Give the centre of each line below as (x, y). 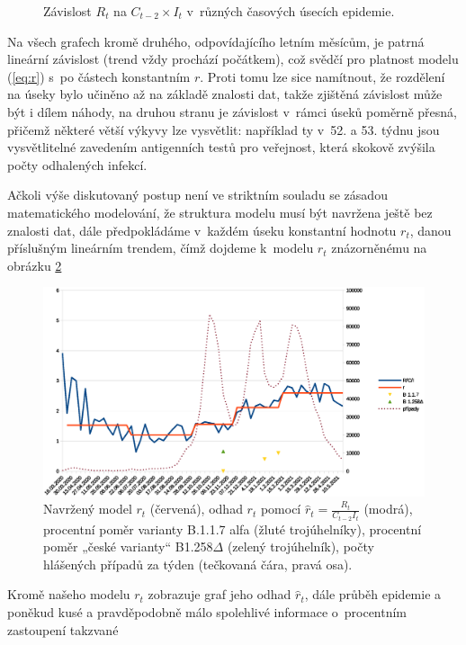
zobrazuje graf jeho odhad (220, 594)
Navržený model (88, 509)
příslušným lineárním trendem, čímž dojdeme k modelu (161, 248)
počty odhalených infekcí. (77, 164)
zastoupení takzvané (63, 629)
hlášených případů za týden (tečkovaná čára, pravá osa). (198, 564)
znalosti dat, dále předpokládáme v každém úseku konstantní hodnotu (202, 230)
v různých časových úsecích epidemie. (291, 11)
